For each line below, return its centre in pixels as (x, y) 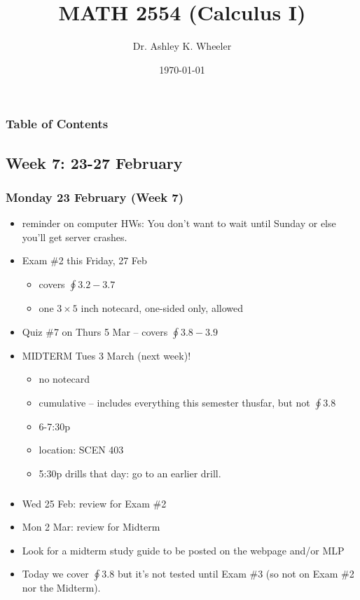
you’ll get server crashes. (75, 237)
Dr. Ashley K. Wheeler (182, 46)
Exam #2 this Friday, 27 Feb (84, 260)
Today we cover (55, 574)
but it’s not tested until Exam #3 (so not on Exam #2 (236, 574)
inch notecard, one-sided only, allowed (162, 308)
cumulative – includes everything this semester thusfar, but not (174, 402)
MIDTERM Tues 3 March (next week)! (106, 355)
